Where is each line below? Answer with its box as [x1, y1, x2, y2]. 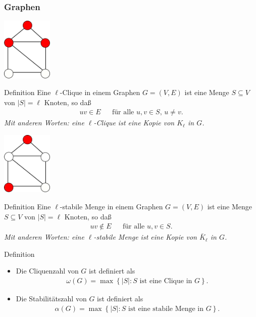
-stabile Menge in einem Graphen [60, 201, 163, 211]
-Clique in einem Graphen [60, 87, 140, 98]
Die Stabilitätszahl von [16, 293, 87, 303]
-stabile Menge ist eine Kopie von [93, 232, 197, 242]
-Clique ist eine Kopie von [93, 117, 175, 128]
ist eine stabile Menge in [128, 305, 204, 312]
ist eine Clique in [139, 277, 192, 285]
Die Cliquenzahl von [16, 265, 79, 276]
